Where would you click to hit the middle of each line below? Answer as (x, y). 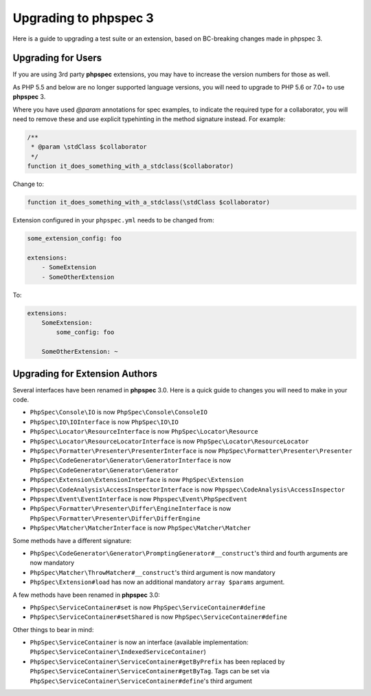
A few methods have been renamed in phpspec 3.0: (87, 595)
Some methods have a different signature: (72, 540)
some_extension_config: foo (74, 239)
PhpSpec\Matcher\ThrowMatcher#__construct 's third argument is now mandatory (153, 572)
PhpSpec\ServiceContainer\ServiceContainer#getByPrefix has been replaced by (157, 662)
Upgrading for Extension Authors (85, 373)
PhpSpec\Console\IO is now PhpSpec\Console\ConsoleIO (119, 412)
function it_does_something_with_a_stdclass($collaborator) (131, 166)
